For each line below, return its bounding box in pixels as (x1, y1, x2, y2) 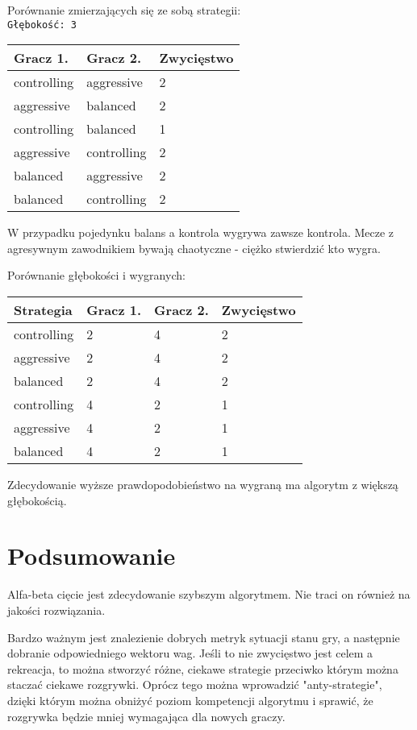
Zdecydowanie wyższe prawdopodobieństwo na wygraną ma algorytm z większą (7, 476, 398, 493)
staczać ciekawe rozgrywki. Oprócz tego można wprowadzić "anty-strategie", (7, 676, 382, 693)
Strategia (14, 301, 73, 320)
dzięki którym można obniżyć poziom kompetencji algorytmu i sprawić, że (7, 691, 373, 708)
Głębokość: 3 (7, 19, 77, 31)
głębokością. (7, 492, 67, 508)
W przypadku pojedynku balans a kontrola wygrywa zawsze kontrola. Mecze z (7, 224, 394, 241)
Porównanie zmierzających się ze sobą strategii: (7, 2, 241, 18)
